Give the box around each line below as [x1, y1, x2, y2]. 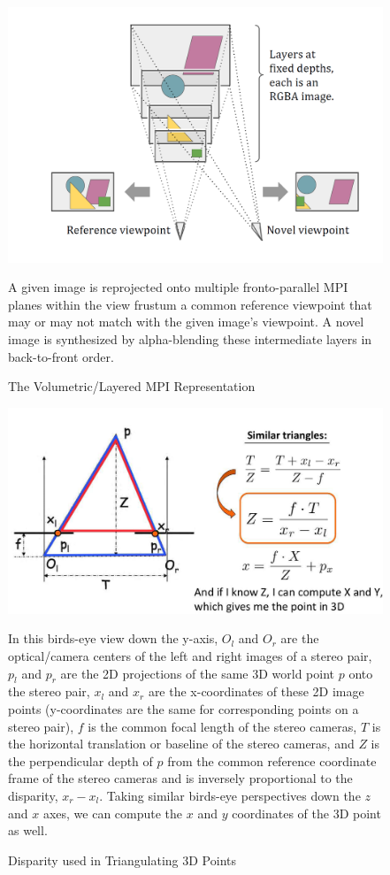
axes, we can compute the [42, 803, 183, 822]
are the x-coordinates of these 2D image [148, 682, 364, 701]
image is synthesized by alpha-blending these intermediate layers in [8, 329, 372, 348]
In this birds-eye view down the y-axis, [8, 629, 218, 648]
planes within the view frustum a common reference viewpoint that [8, 295, 372, 313]
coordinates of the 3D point [232, 803, 381, 822]
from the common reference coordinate [167, 751, 377, 770]
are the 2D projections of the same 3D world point [60, 664, 334, 682]
